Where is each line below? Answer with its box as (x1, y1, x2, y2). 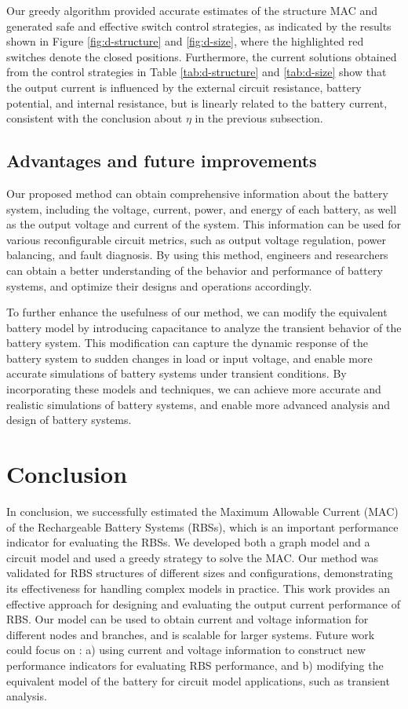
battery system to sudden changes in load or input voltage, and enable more (6, 349, 373, 366)
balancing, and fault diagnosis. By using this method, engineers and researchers (6, 247, 388, 263)
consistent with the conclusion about (6, 110, 183, 126)
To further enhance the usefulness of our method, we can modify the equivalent (6, 304, 388, 320)
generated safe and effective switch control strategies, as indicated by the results (6, 17, 392, 34)
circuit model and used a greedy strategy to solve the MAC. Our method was (6, 549, 379, 565)
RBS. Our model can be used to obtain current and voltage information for (6, 611, 369, 627)
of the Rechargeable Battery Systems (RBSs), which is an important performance (6, 518, 399, 535)
